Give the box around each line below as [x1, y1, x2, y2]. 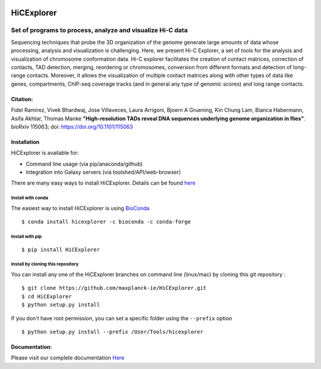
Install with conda [11, 195, 49, 201]
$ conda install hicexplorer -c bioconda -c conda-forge [21, 218, 191, 226]
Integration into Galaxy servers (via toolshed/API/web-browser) [26, 168, 181, 176]
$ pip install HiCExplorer [21, 246, 100, 253]
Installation [11, 138, 40, 145]
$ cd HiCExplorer [21, 293, 72, 300]
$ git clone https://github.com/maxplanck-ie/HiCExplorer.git [21, 284, 207, 292]
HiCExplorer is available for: [11, 149, 80, 157]
